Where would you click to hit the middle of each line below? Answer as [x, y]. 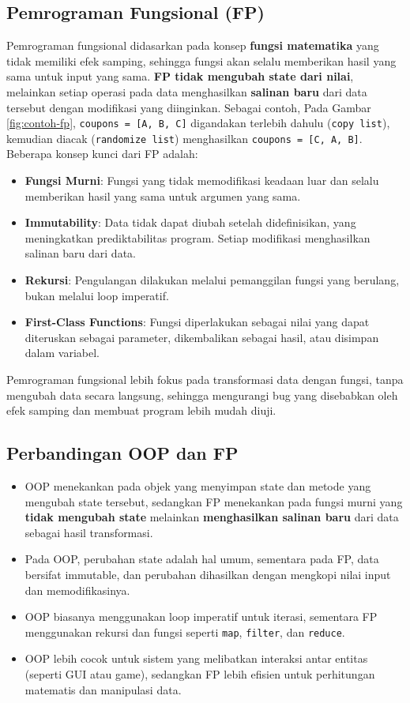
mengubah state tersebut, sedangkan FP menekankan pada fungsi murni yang [214, 501]
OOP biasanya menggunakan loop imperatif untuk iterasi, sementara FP [201, 617]
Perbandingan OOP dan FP [122, 453]
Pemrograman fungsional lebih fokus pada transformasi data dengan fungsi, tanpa [205, 380]
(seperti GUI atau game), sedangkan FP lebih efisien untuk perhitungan [200, 674]
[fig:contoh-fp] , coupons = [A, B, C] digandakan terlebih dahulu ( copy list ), [198, 123]
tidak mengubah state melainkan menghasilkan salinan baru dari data [212, 517]
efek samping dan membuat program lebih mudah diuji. [141, 410]
